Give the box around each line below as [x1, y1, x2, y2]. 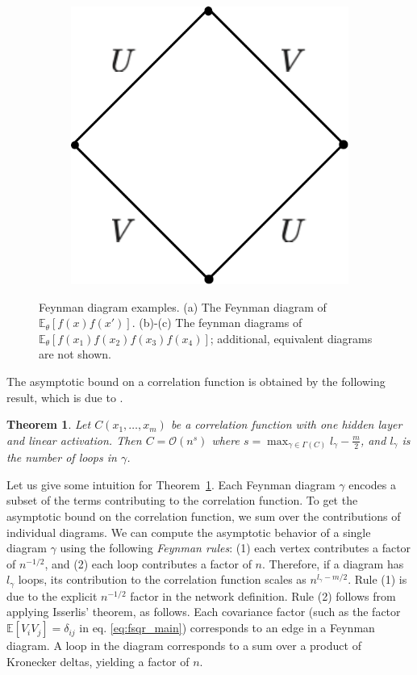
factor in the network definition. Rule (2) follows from [130, 587, 396, 604]
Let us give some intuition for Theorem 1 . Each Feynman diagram [6, 476, 336, 493]
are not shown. [39, 346, 111, 363]
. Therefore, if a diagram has [262, 555, 404, 572]
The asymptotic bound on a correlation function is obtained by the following [6, 372, 386, 389]
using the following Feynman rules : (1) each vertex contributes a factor [60, 539, 411, 556]
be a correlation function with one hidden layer [170, 416, 402, 433]
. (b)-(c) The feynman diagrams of [131, 314, 302, 331]
